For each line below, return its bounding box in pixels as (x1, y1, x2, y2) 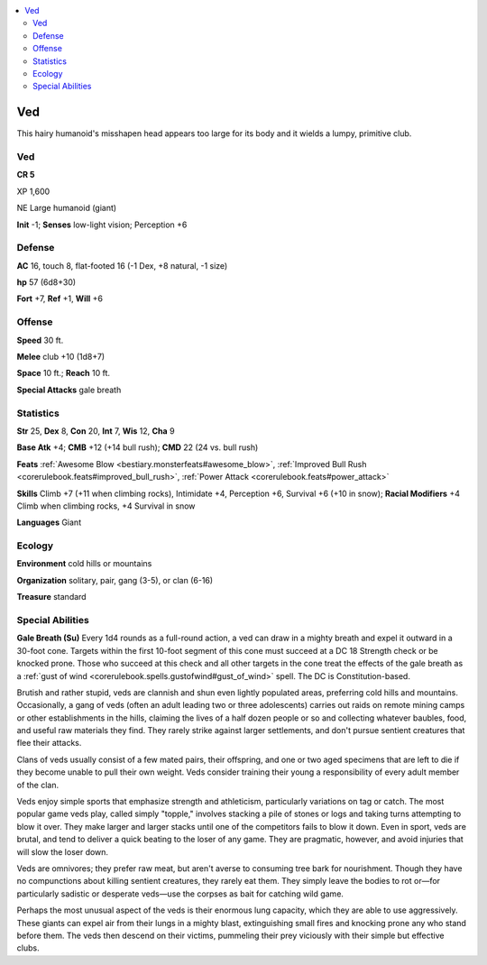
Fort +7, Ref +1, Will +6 (16, 293, 104, 304)
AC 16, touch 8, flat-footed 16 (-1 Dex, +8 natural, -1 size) (16, 260, 228, 271)
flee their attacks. (16, 738, 82, 749)
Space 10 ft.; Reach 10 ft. (16, 368, 111, 379)
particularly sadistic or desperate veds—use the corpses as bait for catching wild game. (16, 888, 345, 899)
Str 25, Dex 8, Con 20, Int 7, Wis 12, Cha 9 (16, 425, 175, 437)
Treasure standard (16, 592, 87, 602)
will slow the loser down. (16, 846, 108, 857)
